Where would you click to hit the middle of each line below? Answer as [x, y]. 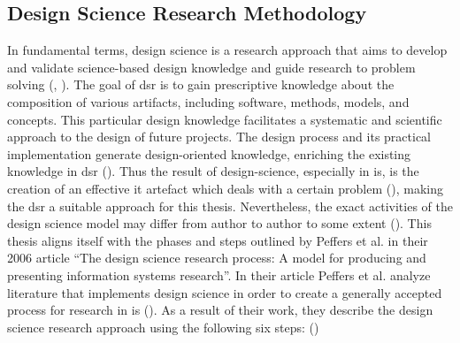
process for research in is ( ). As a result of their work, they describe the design [220, 310]
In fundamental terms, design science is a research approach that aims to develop [227, 50]
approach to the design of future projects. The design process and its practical [219, 137]
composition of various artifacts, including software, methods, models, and [208, 101]
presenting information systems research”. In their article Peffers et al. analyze [219, 274]
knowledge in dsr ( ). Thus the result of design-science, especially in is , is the [213, 171]
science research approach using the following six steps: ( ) [163, 327]
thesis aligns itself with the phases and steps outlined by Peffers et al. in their [218, 240]
